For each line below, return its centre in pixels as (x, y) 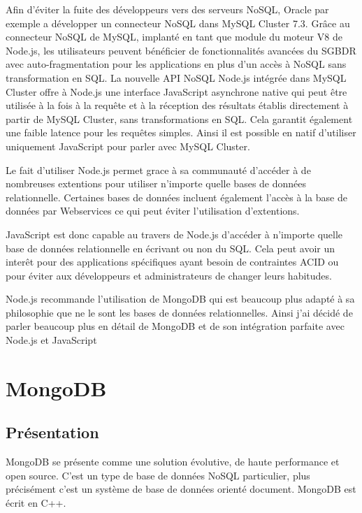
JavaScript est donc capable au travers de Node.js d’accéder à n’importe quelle (174, 234)
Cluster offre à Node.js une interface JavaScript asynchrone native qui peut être (176, 91)
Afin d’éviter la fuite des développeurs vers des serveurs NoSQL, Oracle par (167, 9)
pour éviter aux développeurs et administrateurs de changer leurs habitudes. (169, 275)
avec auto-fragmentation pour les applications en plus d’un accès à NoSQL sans (176, 64)
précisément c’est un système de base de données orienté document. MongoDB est (181, 489)
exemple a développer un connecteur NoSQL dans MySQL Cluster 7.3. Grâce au (178, 23)
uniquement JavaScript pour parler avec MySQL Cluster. (128, 146)
